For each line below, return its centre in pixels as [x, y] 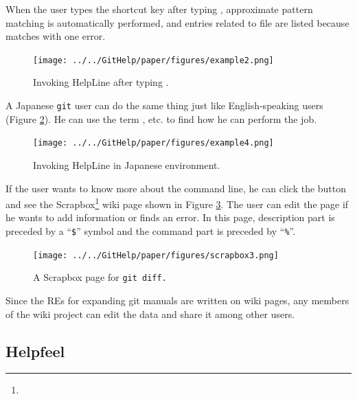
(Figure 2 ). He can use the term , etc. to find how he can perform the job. [161, 118]
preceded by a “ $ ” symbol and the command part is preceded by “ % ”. [151, 230]
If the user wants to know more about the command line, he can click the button [176, 188]
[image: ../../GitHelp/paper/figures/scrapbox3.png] [156, 255]
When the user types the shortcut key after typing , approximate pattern [159, 9]
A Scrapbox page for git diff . [100, 277]
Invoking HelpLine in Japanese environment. [127, 164]
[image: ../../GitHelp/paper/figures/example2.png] [153, 60]
